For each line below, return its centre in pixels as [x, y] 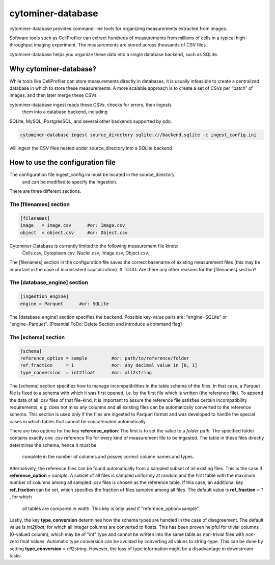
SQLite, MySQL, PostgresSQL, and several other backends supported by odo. [91, 121]
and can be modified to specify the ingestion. [70, 182]
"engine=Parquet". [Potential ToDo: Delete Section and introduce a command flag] [96, 324]
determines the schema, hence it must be [53, 445]
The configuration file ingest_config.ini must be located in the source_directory [92, 175]
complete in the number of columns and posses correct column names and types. [108, 457]
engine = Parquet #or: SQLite [64, 304]
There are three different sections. [45, 191]
